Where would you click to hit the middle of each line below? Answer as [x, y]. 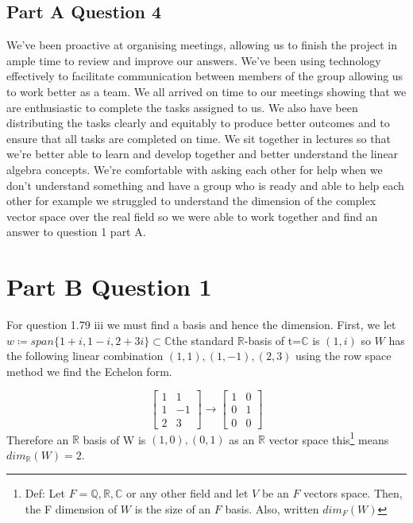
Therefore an [38, 439]
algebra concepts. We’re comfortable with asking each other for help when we [195, 169]
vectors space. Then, [353, 493]
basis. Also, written [272, 508]
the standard [203, 340]
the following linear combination [85, 356]
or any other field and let [187, 493]
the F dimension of [71, 508]
